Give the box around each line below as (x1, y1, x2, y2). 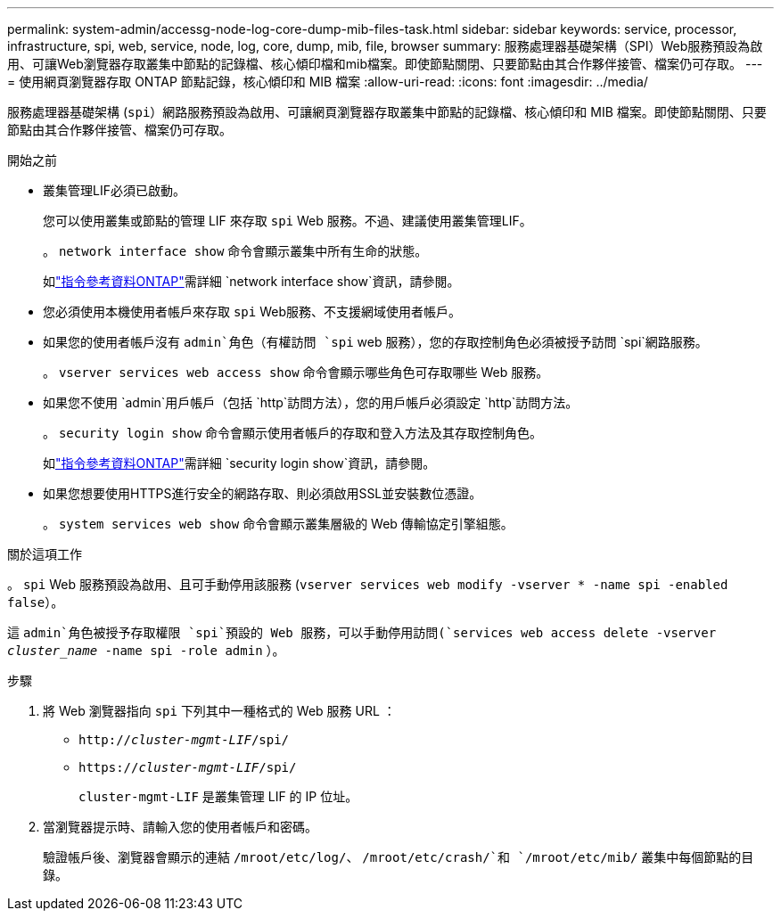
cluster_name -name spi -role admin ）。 (7, 643, 285, 658)
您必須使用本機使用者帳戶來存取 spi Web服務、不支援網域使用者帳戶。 (43, 304, 461, 319)
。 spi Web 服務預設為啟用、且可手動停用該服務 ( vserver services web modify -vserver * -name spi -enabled (7, 577, 728, 592)
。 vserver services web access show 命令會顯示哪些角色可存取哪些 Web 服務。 (43, 365, 549, 380)
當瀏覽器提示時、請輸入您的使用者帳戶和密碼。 (43, 819, 317, 834)
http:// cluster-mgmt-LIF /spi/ (78, 733, 290, 747)
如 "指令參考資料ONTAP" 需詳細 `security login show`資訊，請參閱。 (43, 455, 436, 471)
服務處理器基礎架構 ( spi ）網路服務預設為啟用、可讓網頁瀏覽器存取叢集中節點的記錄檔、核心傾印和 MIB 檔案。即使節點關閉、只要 (7, 104, 767, 119)
